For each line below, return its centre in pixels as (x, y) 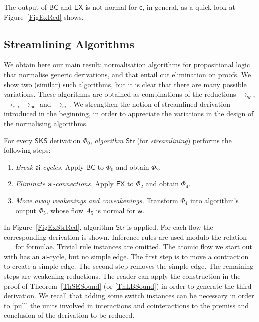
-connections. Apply (83, 184)
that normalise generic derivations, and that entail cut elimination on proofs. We (128, 74)
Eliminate (31, 184)
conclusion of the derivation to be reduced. (69, 315)
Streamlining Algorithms (69, 43)
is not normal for (111, 7)
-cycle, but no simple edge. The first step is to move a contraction (148, 256)
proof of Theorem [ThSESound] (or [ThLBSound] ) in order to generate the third (128, 286)
